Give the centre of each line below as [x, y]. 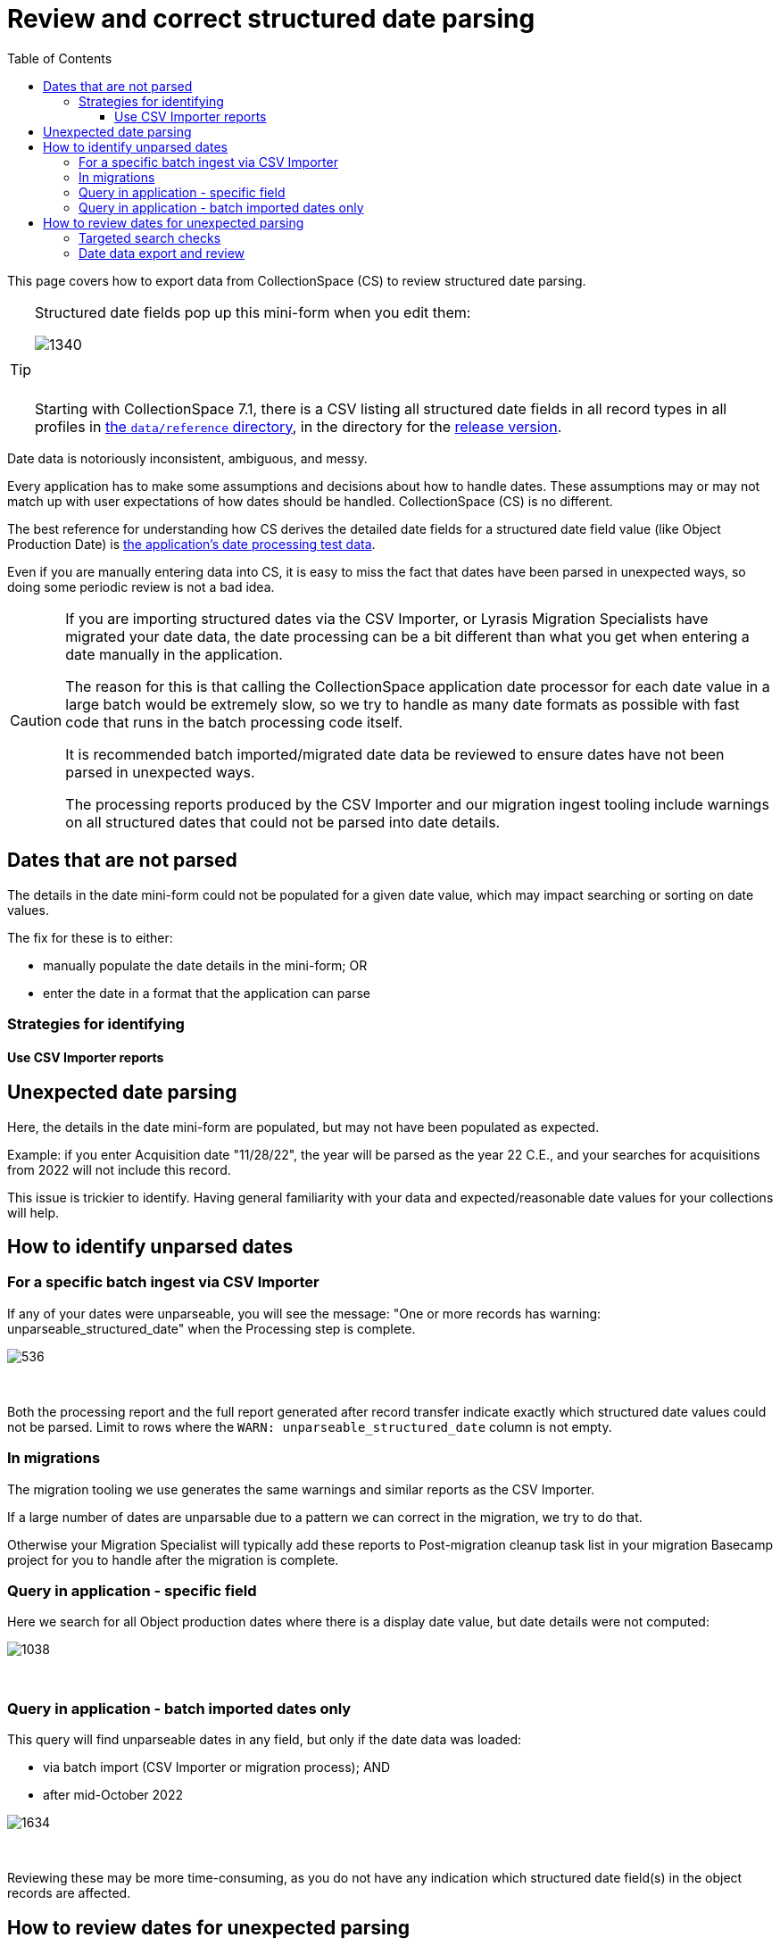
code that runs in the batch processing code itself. [234, 722]
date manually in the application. [174, 654]
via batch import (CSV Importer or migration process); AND [217, 1767]
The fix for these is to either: [90, 937]
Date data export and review [162, 253]
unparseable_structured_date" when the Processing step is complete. [212, 1328]
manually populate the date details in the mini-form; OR [205, 965]
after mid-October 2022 [113, 1795]
